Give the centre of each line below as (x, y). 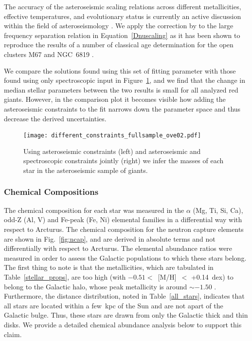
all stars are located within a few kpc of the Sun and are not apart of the (114, 305)
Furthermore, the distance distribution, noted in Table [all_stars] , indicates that (124, 296)
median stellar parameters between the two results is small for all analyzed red (121, 89)
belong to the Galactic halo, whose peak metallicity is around (96, 286)
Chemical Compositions (51, 192)
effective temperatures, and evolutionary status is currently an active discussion (123, 16)
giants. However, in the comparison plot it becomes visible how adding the (115, 99)
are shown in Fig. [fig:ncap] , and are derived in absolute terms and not (110, 238)
